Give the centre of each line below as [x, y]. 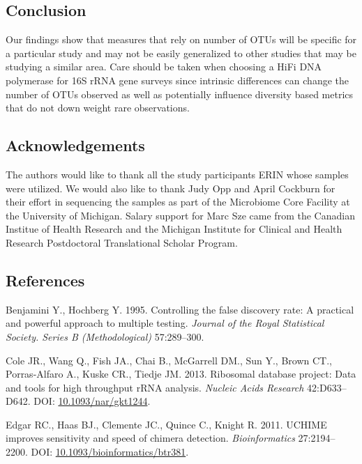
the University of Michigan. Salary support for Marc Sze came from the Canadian [180, 215]
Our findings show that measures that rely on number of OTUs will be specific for [181, 39]
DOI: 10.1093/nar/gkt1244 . [92, 401]
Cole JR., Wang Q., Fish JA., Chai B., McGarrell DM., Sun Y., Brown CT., [169, 360]
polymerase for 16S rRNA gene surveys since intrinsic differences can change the [177, 80]
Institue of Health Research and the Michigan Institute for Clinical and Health [174, 229]
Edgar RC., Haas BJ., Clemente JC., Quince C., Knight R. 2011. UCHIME [166, 424]
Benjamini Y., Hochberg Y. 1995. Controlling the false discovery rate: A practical [180, 309]
